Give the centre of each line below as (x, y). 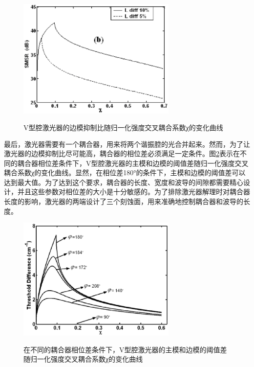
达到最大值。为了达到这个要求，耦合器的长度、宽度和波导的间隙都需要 (117, 182)
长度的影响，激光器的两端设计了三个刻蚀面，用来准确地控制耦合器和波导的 (124, 201)
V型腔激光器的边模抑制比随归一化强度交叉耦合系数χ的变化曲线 (123, 127)
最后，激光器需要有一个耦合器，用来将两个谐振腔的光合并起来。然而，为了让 (127, 144)
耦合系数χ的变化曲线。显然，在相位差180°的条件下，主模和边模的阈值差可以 (125, 172)
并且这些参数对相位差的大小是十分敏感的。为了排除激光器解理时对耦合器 (134, 192)
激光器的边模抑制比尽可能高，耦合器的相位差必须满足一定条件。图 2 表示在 (122, 153)
